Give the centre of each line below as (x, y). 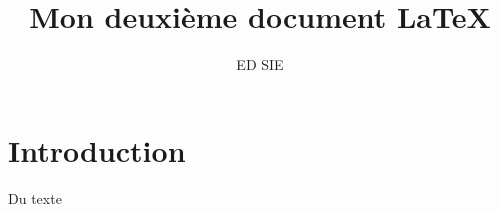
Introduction (97, 149)
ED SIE (260, 64)
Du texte (35, 197)
